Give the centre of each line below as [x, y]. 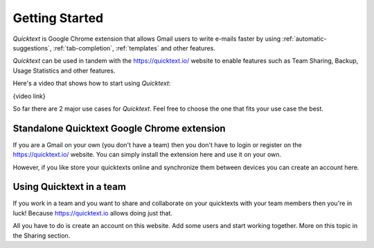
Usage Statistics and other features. [64, 70]
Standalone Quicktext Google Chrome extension [119, 128]
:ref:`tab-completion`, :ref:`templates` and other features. [134, 48]
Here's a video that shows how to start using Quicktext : [92, 84]
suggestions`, [32, 48]
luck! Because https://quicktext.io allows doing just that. [93, 213]
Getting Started [58, 18]
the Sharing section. [42, 236]
